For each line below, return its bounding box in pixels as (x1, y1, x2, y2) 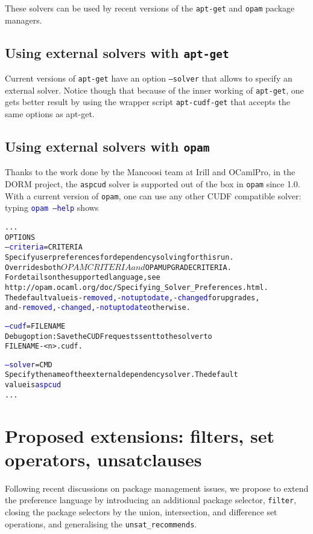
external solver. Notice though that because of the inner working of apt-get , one (5, 83, 304, 96)
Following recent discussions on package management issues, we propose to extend (5, 481, 309, 494)
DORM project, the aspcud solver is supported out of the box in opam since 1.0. (5, 177, 300, 190)
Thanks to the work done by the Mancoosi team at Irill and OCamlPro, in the (5, 166, 296, 178)
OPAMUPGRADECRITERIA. (145, 263, 232, 272)
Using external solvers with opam (5, 137, 210, 155)
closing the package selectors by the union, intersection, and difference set (5, 506, 277, 518)
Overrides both (5, 263, 62, 272)
